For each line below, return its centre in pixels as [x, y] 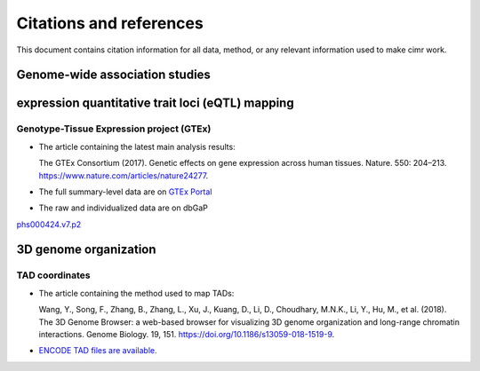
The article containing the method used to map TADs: [136, 293]
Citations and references [110, 23]
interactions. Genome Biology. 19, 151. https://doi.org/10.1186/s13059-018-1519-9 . [187, 334]
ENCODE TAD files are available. [98, 351]
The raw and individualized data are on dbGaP [124, 208]
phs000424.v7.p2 [49, 224]
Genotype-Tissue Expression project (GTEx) [114, 129]
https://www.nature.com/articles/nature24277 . [124, 175]
